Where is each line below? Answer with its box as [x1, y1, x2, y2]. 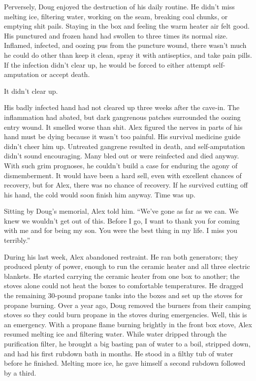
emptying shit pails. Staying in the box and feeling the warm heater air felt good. [4, 21, 250, 31]
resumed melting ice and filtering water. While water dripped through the [4, 329, 227, 339]
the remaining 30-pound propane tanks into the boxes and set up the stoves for [4, 290, 243, 301]
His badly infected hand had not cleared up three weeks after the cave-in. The [4, 102, 240, 113]
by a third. [4, 367, 36, 378]
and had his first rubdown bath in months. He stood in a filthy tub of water [4, 348, 233, 358]
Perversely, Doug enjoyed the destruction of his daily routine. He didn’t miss [4, 1, 235, 11]
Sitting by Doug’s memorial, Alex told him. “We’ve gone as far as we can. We [4, 206, 239, 216]
